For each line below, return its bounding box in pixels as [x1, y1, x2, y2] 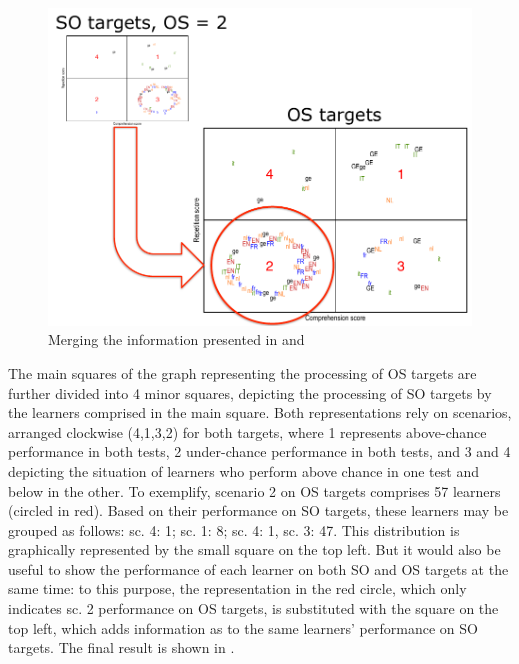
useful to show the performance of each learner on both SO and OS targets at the [8, 558, 509, 579]
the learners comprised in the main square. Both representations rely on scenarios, [8, 402, 512, 423]
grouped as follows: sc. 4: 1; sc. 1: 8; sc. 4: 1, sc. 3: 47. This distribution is [8, 519, 460, 540]
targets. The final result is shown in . [8, 637, 235, 658]
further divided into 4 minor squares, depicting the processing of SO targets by [8, 382, 492, 403]
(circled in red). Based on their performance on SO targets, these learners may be [8, 500, 509, 521]
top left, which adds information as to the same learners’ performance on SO [8, 617, 478, 638]
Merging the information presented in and [48, 329, 305, 350]
